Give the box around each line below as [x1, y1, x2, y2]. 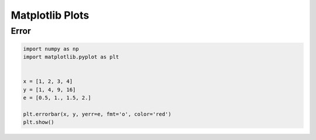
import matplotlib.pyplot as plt [23, 54, 119, 61]
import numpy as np [23, 45, 79, 52]
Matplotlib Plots [11, 9, 90, 22]
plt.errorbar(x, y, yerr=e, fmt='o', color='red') [23, 111, 172, 117]
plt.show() [23, 119, 54, 125]
